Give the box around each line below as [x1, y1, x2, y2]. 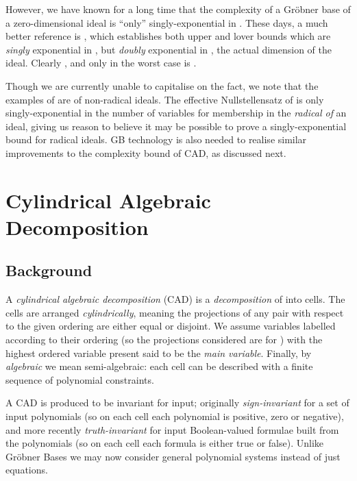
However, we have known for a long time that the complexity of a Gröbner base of [5, 2, 351, 16]
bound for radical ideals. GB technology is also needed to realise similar [5, 132, 307, 147]
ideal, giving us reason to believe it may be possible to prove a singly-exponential [5, 119, 347, 133]
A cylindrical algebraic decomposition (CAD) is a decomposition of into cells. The [5, 292, 345, 306]
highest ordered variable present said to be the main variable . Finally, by [5, 345, 312, 360]
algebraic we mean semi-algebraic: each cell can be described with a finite [5, 359, 313, 373]
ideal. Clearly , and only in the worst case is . [5, 56, 197, 70]
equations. [5, 463, 48, 477]
